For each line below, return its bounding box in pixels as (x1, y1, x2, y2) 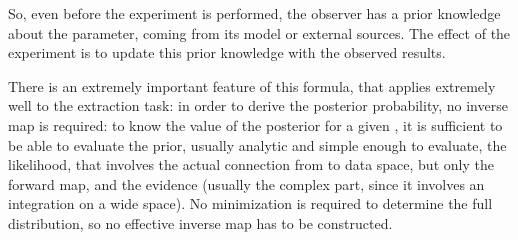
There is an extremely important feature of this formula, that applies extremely (8, 75, 496, 96)
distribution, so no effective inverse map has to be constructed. (8, 212, 393, 233)
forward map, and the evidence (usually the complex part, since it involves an (8, 173, 485, 194)
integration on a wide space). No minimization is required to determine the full (8, 193, 493, 214)
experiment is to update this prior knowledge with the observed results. (8, 42, 446, 63)
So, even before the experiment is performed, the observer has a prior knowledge (8, 3, 501, 23)
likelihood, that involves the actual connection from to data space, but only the (8, 154, 494, 175)
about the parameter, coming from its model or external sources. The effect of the (8, 22, 511, 43)
